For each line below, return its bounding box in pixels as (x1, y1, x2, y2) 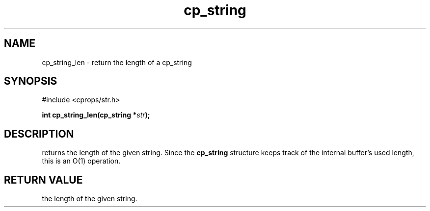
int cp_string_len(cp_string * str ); (42, 111, 150, 119)
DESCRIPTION (4, 127, 74, 140)
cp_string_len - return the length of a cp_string (42, 58, 192, 67)
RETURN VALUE (4, 173, 83, 186)
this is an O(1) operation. (42, 157, 121, 165)
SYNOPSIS (4, 75, 57, 88)
